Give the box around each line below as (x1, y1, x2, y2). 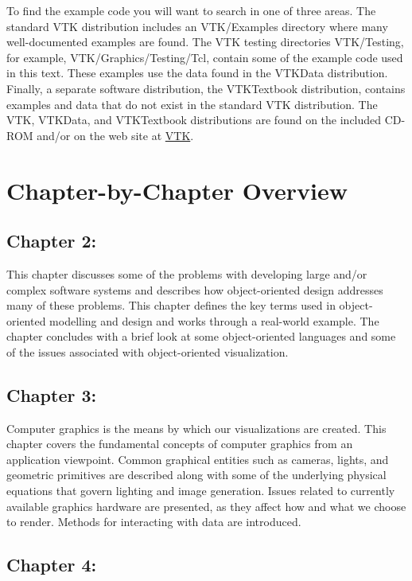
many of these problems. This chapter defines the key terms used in (6, 297, 336, 314)
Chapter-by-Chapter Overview (6, 174, 348, 206)
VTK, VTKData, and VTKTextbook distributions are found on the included (6, 111, 382, 128)
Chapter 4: (6, 552, 97, 577)
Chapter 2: (6, 228, 97, 253)
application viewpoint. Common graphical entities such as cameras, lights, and (6, 450, 389, 467)
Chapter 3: (6, 382, 97, 407)
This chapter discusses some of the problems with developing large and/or (6, 265, 367, 282)
